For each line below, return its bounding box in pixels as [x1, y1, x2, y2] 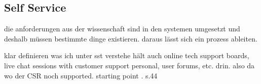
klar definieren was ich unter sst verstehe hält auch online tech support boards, [4, 50, 249, 61]
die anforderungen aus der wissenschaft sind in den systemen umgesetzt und [4, 23, 240, 34]
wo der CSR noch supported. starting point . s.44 [4, 70, 158, 80]
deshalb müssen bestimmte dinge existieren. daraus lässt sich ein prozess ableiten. [4, 33, 257, 44]
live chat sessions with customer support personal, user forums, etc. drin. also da [4, 60, 255, 70]
